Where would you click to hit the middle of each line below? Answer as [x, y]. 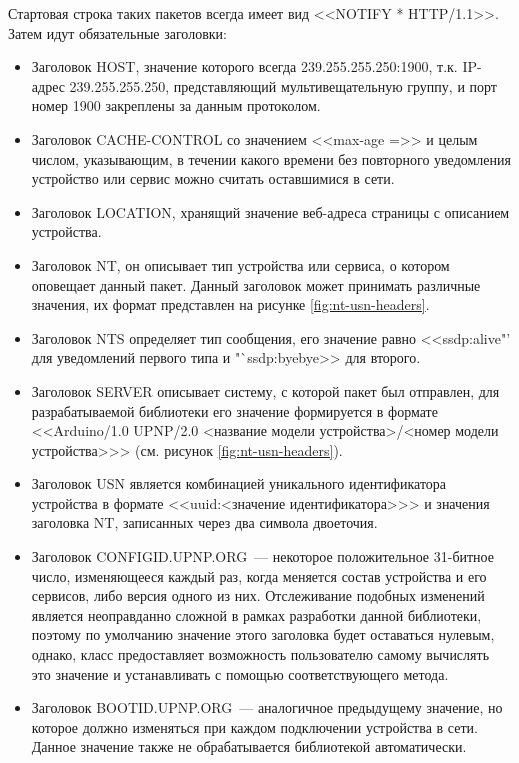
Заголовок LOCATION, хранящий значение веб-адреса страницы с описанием [270, 211]
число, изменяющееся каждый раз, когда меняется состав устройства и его [259, 575]
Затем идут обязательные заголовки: [117, 32]
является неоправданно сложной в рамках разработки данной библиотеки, [256, 614]
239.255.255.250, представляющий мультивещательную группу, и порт [283, 85]
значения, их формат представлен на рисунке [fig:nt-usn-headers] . [230, 304]
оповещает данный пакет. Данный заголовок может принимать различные [256, 284]
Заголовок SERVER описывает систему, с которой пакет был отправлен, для [265, 390]
